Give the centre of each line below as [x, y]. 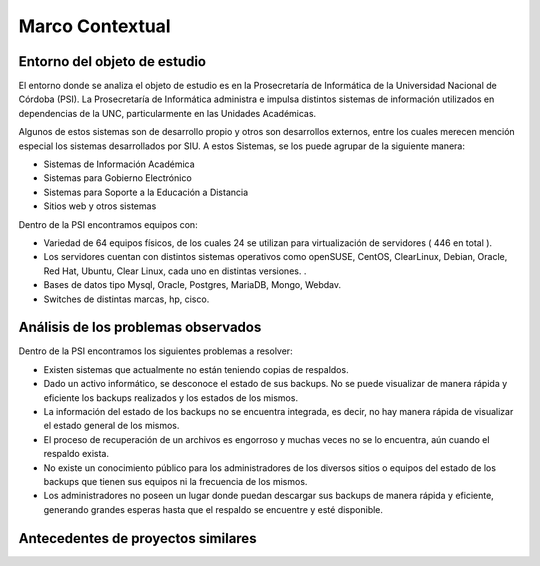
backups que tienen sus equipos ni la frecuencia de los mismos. [175, 481]
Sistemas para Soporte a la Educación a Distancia [146, 192]
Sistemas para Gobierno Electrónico [117, 178]
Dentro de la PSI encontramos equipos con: [108, 224]
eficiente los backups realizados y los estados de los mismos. [171, 397]
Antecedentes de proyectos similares [137, 538]
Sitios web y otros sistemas [100, 206]
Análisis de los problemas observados [140, 327]
